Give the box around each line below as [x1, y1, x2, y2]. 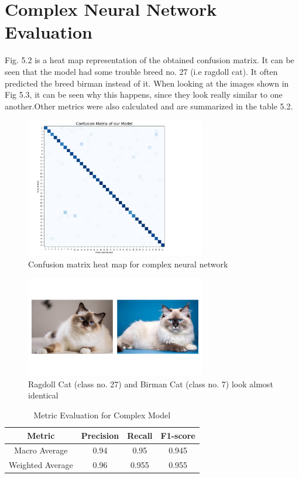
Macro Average [14, 444, 68, 456]
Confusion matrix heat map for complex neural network [28, 257, 228, 270]
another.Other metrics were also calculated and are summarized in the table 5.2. [5, 99, 293, 112]
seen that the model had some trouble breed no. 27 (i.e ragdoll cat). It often [5, 65, 278, 77]
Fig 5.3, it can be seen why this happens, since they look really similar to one [5, 88, 283, 101]
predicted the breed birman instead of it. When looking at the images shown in [5, 77, 289, 89]
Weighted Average [9, 459, 73, 471]
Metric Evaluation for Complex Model [33, 408, 171, 421]
